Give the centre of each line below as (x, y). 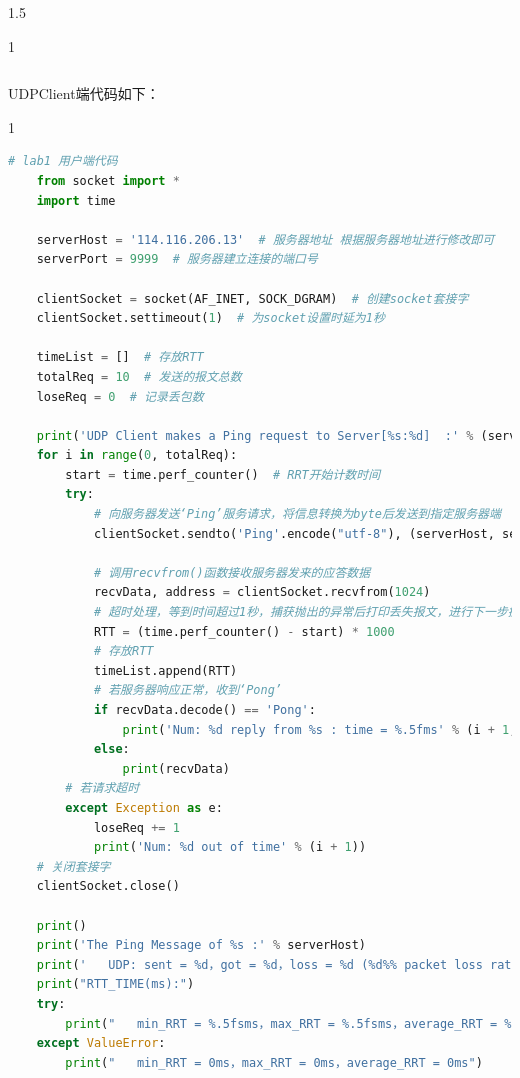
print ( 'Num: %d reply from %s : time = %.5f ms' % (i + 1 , (319, 729)
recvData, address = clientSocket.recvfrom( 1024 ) (262, 592)
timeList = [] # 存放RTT (120, 357)
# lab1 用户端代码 (63, 161)
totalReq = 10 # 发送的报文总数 (139, 376)
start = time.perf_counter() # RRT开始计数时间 (223, 474)
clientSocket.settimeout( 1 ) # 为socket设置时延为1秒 (210, 318)
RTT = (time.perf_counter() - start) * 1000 (244, 631)
